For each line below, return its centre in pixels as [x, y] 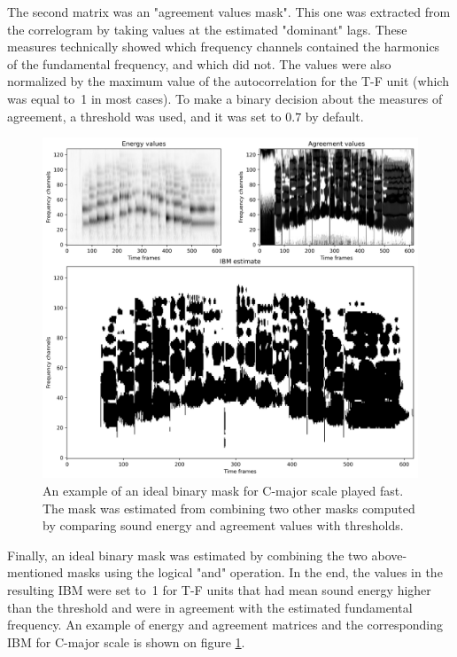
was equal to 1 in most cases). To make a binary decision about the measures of [225, 98]
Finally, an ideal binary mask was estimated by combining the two [187, 555]
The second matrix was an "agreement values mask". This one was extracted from [229, 12]
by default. [334, 116]
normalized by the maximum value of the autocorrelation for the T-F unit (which [228, 81]
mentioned [35, 572]
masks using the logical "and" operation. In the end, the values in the [255, 572]
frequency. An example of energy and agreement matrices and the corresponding [225, 625]
